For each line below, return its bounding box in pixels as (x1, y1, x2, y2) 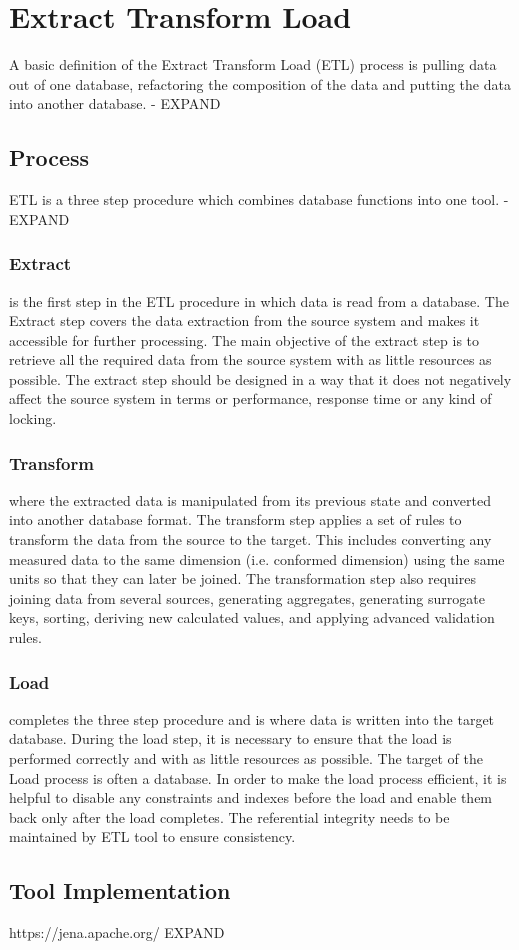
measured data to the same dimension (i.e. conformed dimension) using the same (9, 548, 505, 569)
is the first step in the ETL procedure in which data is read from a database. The (9, 290, 509, 311)
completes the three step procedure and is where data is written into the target (9, 708, 495, 729)
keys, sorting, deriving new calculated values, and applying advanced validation (9, 607, 495, 628)
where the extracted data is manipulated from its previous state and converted (9, 489, 491, 510)
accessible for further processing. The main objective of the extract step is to (9, 329, 480, 350)
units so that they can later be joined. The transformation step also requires (9, 568, 476, 589)
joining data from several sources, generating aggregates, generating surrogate (9, 587, 485, 608)
